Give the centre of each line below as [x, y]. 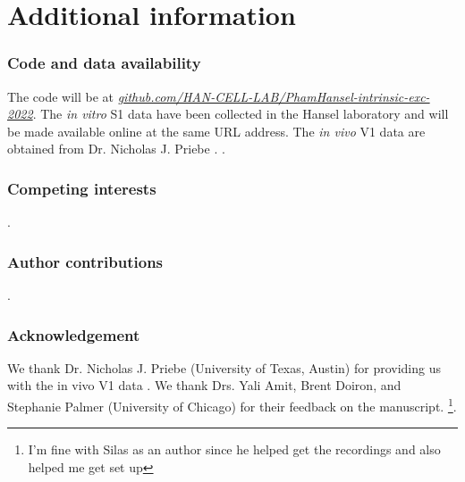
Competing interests [82, 188]
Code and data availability [104, 63]
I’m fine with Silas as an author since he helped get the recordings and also [234, 449]
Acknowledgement [74, 334]
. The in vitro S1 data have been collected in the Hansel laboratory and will [241, 114]
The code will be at [60, 96]
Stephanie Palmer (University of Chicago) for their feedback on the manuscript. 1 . [232, 405]
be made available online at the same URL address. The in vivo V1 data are [216, 131]
